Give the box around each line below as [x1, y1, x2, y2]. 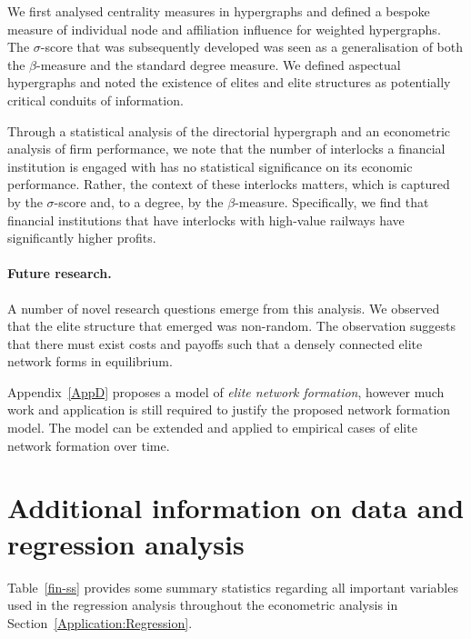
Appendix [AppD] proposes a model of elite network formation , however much [7, 382, 445, 401]
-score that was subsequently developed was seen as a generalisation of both [40, 37, 463, 56]
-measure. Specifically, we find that [235, 192, 429, 211]
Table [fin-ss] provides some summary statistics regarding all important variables [7, 577, 458, 596]
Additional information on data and [7, 489, 465, 526]
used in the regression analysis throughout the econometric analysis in [7, 595, 398, 614]
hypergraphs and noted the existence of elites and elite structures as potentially [7, 73, 451, 92]
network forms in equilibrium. [7, 352, 173, 371]
